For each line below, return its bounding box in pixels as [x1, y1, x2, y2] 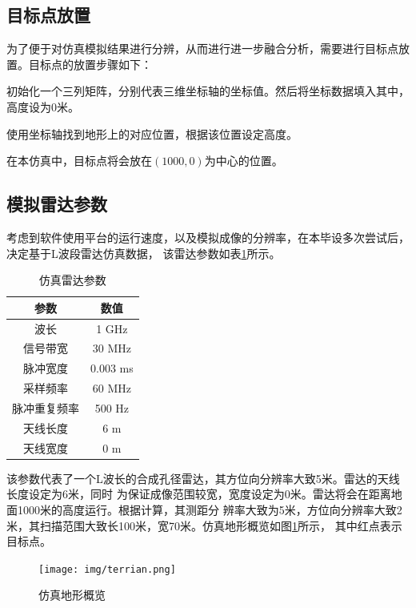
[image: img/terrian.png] [38, 563, 176, 575]
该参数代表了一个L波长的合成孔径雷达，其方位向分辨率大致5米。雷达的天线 [6, 469, 400, 486]
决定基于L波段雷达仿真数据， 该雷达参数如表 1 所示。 [6, 244, 281, 261]
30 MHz [92, 340, 131, 356]
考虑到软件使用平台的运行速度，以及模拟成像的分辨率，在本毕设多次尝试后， [6, 228, 410, 245]
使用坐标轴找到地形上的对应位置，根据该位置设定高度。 [6, 125, 298, 142]
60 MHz [92, 380, 131, 397]
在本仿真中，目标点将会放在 [6, 152, 152, 169]
